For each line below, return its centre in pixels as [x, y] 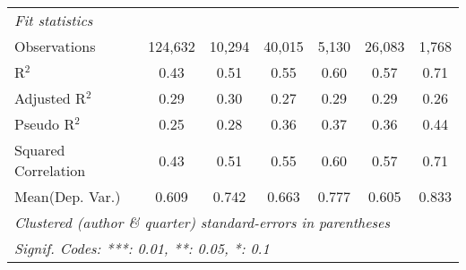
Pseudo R [45, 124]
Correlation [50, 170]
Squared [40, 150]
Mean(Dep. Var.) [68, 196]
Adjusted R [50, 98]
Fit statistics [54, 20]
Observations [55, 46]
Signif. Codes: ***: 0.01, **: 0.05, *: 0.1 [142, 248]
